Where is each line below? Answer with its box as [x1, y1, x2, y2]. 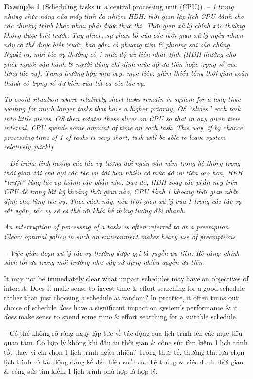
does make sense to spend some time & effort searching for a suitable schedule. [4, 311, 237, 322]
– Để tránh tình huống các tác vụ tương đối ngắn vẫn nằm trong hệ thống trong [4, 157, 240, 168]
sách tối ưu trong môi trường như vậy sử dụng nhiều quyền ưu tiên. [4, 257, 204, 267]
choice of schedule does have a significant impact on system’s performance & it [4, 302, 238, 312]
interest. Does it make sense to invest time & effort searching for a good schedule [4, 283, 245, 293]
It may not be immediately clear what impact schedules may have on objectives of [4, 273, 249, 283]
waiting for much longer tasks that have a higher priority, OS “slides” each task [4, 103, 241, 113]
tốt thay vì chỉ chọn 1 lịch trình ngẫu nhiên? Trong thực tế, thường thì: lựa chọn [4, 347, 245, 357]
